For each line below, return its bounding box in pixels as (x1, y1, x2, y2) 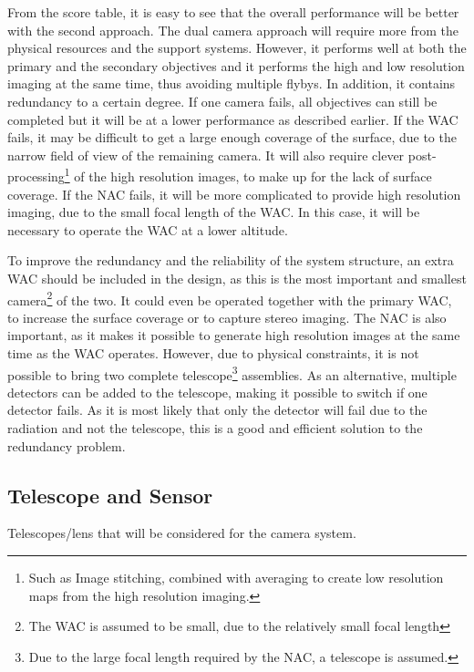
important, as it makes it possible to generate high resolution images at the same (7, 326, 460, 345)
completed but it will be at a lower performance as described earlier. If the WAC (7, 109, 459, 129)
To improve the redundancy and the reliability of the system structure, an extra (7, 251, 454, 270)
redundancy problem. (7, 436, 126, 455)
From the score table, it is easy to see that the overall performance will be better (7, 3, 459, 21)
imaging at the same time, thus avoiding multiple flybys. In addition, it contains (7, 74, 456, 93)
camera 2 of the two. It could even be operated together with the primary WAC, (7, 287, 452, 309)
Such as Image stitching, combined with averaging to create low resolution (28, 568, 444, 587)
